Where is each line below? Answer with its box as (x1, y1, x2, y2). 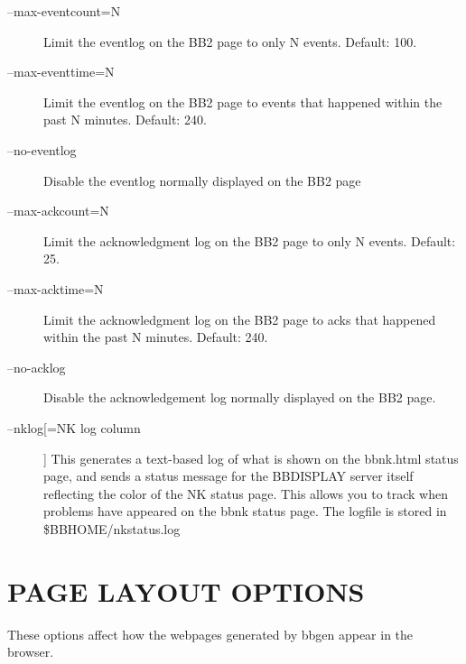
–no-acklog (7, 357, 66, 376)
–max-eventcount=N (7, 2, 121, 20)
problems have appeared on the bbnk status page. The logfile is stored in (43, 502, 447, 521)
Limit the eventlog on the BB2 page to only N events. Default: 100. (43, 32, 417, 51)
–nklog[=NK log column (7, 418, 141, 437)
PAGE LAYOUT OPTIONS (7, 572, 365, 609)
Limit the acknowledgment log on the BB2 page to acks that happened (43, 309, 436, 328)
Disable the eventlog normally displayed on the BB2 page (43, 171, 361, 189)
